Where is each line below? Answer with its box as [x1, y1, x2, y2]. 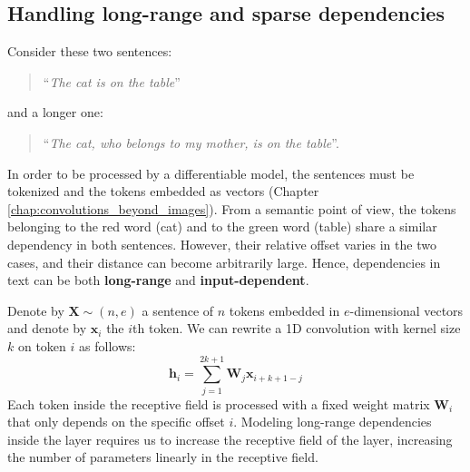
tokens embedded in [229, 300, 340, 320]
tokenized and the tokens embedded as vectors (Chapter [7, 182, 319, 201]
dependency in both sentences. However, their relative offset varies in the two [7, 234, 436, 253]
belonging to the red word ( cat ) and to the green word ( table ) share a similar [7, 217, 437, 236]
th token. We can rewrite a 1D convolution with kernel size [132, 319, 461, 338]
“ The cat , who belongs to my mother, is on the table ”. [43, 133, 339, 152]
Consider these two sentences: [7, 42, 172, 61]
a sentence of [142, 300, 214, 320]
